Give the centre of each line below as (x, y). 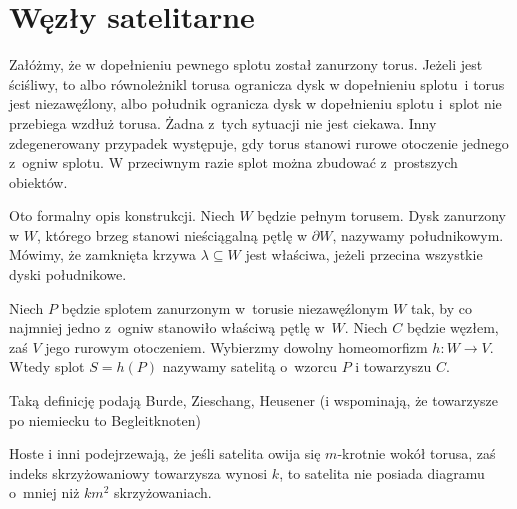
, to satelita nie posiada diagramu (382, 472)
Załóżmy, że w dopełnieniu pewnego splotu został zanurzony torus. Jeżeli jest (246, 64)
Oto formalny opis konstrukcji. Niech (122, 215)
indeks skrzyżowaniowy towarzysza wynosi (138, 472)
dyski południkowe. (68, 274)
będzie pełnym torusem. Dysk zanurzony (381, 215)
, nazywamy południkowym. (418, 234)
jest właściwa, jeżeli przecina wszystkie (364, 254)
